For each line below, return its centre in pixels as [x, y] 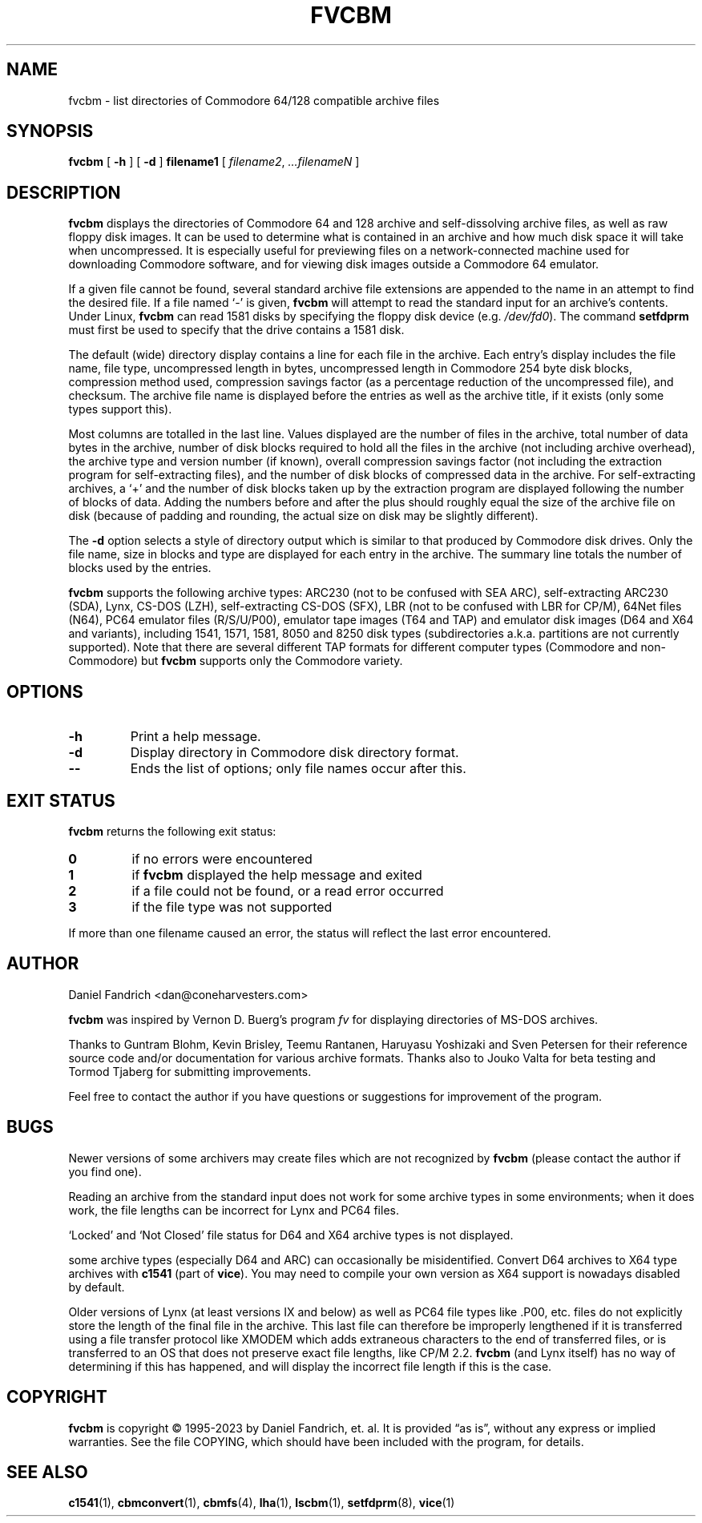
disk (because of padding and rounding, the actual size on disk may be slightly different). [303, 516]
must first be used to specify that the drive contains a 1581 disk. [236, 330]
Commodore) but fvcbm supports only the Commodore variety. [236, 661]
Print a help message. [196, 737]
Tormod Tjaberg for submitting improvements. [190, 1071]
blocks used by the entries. [140, 568]
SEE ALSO [47, 1472]
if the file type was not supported [232, 907]
